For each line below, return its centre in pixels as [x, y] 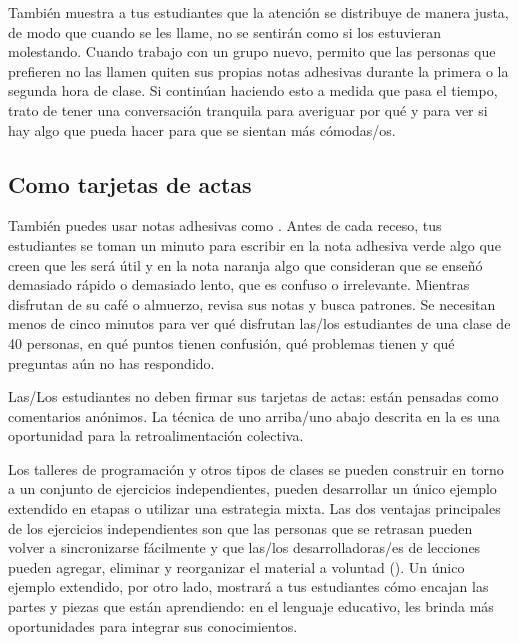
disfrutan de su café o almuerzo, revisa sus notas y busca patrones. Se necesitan [252, 303]
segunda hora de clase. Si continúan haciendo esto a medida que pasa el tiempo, [253, 90]
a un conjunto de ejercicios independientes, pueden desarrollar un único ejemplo [252, 488]
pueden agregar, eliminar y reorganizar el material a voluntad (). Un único [236, 566]
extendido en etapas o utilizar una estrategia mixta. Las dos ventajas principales [254, 508]
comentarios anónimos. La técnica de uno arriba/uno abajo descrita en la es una [254, 415]
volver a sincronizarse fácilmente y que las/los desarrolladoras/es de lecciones [244, 547]
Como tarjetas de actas [130, 183]
